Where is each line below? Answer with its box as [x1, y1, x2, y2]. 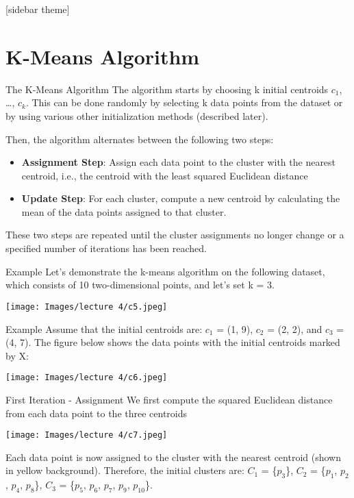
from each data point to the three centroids [5, 406, 188, 420]
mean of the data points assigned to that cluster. [21, 204, 227, 219]
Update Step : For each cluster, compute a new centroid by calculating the [21, 191, 340, 206]
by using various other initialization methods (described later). [5, 108, 268, 123]
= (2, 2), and [267, 321, 323, 336]
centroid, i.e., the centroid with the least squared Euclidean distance [21, 168, 308, 182]
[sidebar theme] [5, 2, 70, 16]
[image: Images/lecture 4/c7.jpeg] [5, 430, 168, 440]
